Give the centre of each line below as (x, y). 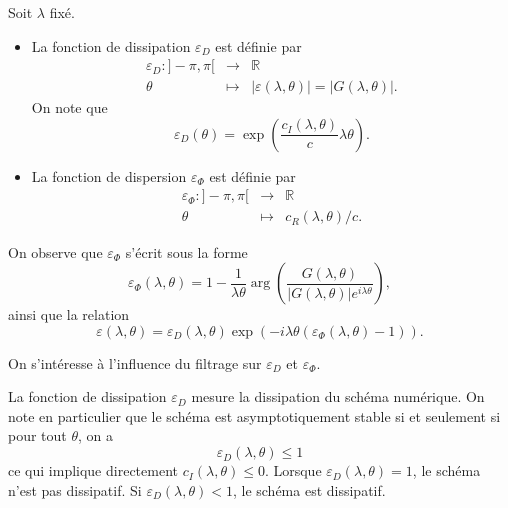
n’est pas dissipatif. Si (75, 489)
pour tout (37, 435)
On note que (69, 107)
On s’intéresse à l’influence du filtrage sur (135, 362)
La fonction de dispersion (109, 175)
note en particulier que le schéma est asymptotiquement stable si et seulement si (254, 415)
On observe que (55, 251)
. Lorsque (293, 470)
